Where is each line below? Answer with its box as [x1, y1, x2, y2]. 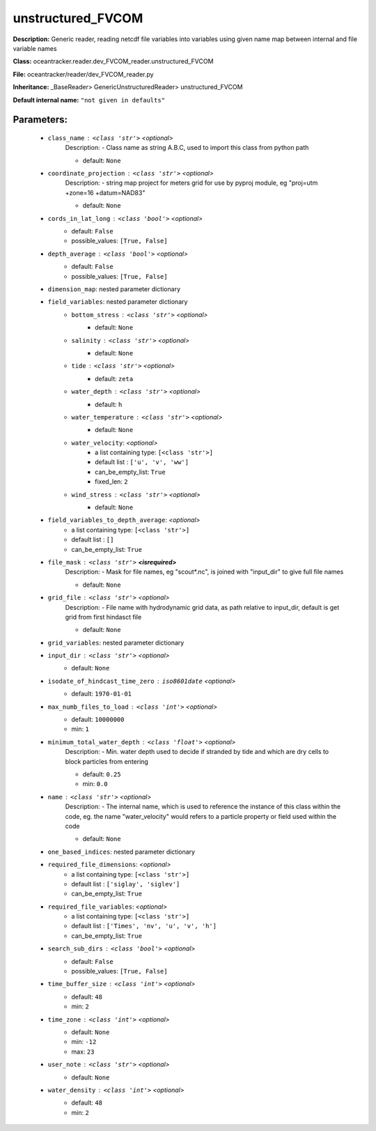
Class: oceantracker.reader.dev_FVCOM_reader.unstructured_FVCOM [13, 57, 214, 66]
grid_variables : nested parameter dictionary [47, 638, 185, 647]
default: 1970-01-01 [71, 690, 132, 698]
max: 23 [71, 1047, 95, 1056]
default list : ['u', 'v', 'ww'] [95, 458, 189, 466]
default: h [95, 400, 123, 408]
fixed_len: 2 [95, 477, 128, 486]
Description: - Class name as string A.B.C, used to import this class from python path [65, 144, 309, 152]
